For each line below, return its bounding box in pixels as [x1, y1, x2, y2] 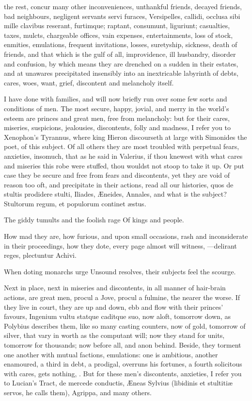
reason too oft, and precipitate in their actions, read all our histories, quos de [4, 179, 234, 189]
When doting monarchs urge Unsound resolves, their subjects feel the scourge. [4, 266, 236, 276]
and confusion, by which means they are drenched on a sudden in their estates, [4, 58, 238, 68]
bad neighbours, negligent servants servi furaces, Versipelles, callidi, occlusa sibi [4, 11, 240, 21]
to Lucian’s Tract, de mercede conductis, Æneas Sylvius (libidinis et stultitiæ [4, 378, 233, 388]
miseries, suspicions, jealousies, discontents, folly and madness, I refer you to [4, 122, 231, 133]
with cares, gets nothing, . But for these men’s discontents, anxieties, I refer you [4, 368, 242, 378]
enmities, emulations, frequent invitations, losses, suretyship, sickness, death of [4, 39, 237, 50]
